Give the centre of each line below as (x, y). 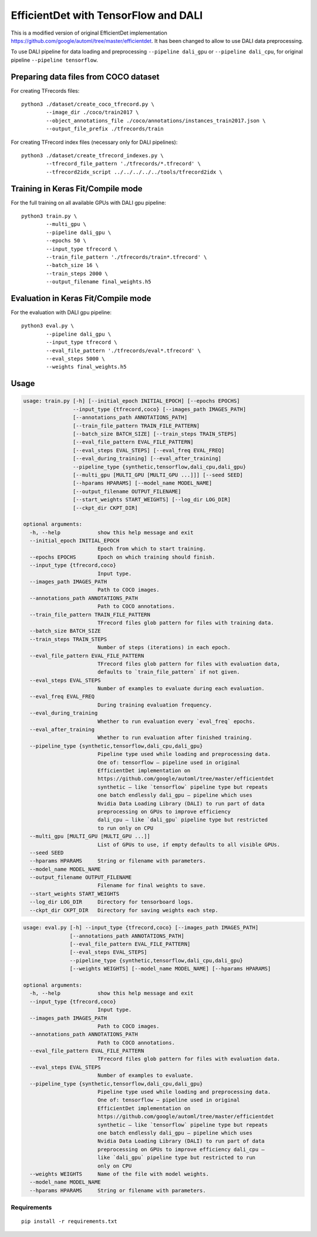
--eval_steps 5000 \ (75, 359)
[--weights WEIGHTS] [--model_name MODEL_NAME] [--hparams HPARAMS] (170, 969)
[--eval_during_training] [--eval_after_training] (147, 459)
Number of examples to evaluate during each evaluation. (181, 689)
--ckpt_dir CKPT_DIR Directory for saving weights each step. (124, 910)
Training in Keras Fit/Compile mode (77, 189)
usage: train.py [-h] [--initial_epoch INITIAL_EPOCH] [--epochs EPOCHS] (131, 401)
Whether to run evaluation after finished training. (175, 738)
